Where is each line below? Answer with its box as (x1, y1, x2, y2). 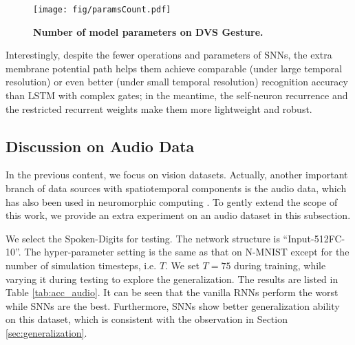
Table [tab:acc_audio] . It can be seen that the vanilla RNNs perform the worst (6, 285, 338, 300)
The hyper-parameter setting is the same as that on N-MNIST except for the (24, 244, 349, 259)
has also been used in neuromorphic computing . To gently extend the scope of (6, 194, 338, 209)
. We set (165, 258, 200, 272)
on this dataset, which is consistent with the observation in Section (6, 312, 288, 326)
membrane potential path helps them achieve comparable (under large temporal (6, 61, 343, 75)
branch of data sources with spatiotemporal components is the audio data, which (6, 181, 347, 196)
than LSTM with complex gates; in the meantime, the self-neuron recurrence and (6, 88, 348, 103)
